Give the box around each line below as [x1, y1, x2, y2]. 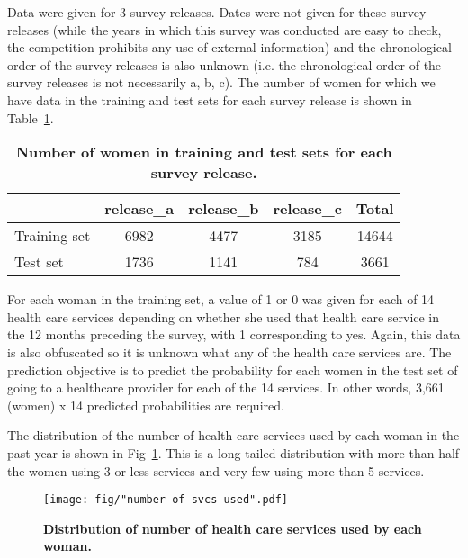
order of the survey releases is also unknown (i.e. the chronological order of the [7, 55, 442, 74]
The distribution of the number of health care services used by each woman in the [7, 426, 460, 445]
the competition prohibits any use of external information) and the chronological [7, 38, 452, 57]
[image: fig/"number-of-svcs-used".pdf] [43, 493, 289, 507]
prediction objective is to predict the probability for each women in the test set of [7, 360, 458, 379]
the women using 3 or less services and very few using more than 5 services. [7, 461, 425, 480]
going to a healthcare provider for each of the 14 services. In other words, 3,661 [7, 378, 445, 397]
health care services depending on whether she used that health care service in [7, 307, 440, 326]
